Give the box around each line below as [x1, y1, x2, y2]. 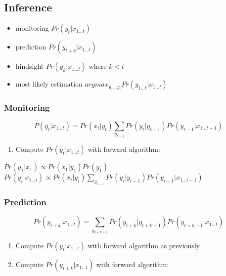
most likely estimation [15, 79, 83, 89]
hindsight [15, 61, 44, 71]
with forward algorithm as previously [88, 240, 200, 251]
